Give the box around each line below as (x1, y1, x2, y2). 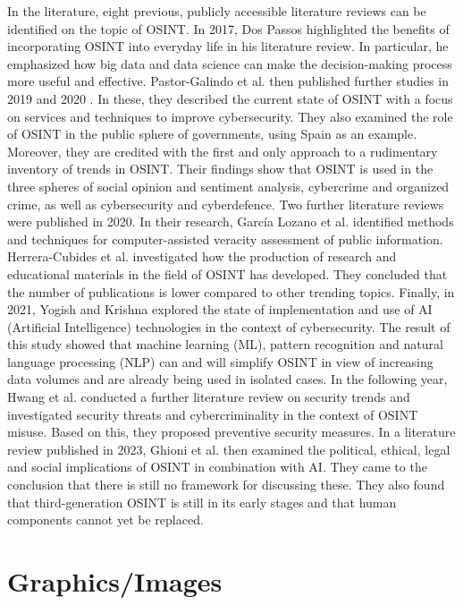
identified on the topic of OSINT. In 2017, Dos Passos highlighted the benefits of (7, 19, 450, 38)
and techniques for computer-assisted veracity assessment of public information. (7, 229, 443, 248)
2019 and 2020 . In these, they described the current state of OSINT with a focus (7, 89, 453, 107)
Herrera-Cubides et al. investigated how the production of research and (7, 247, 397, 266)
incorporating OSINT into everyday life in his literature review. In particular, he (7, 37, 449, 55)
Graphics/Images (7, 563, 223, 599)
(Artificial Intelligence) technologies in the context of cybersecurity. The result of (7, 317, 450, 336)
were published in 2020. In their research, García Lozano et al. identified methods (7, 212, 454, 231)
